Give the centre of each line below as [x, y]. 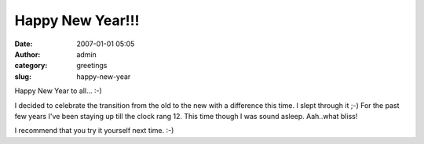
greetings [92, 66]
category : [31, 66]
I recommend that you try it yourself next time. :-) [94, 131]
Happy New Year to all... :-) [58, 91]
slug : [23, 76]
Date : [24, 44]
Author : [27, 54]
